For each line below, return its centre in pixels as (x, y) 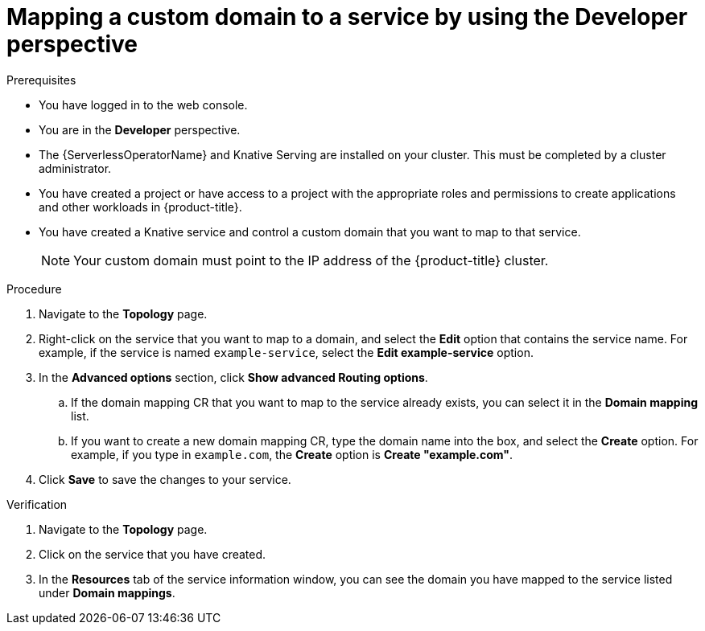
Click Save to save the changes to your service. (165, 479)
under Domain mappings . (107, 592)
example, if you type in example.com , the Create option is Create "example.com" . (292, 454)
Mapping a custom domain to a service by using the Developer (347, 17)
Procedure (34, 289)
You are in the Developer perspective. (140, 129)
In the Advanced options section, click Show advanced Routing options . (233, 377)
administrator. (75, 168)
